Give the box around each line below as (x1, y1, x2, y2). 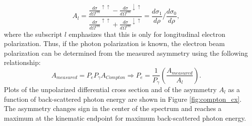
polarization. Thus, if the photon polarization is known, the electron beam (4, 38, 225, 48)
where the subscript (4, 29, 63, 39)
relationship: (4, 57, 41, 67)
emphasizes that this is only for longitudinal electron (68, 29, 225, 39)
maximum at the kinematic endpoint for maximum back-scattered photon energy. (4, 112, 246, 123)
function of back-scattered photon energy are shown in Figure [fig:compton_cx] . (4, 94, 242, 104)
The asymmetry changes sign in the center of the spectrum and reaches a (4, 103, 222, 113)
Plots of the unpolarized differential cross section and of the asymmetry (4, 84, 217, 94)
